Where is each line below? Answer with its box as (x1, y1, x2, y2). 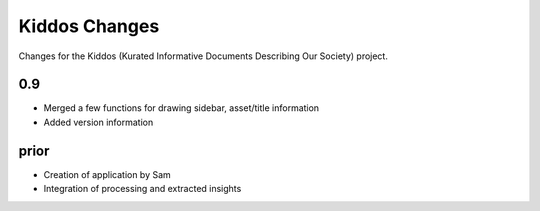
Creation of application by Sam (43, 168, 172, 180)
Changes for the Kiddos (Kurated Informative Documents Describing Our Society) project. (18, 50, 389, 62)
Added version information (43, 116, 154, 128)
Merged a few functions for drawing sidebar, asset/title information (43, 102, 320, 114)
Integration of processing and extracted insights (43, 183, 242, 195)
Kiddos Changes (18, 15, 160, 37)
